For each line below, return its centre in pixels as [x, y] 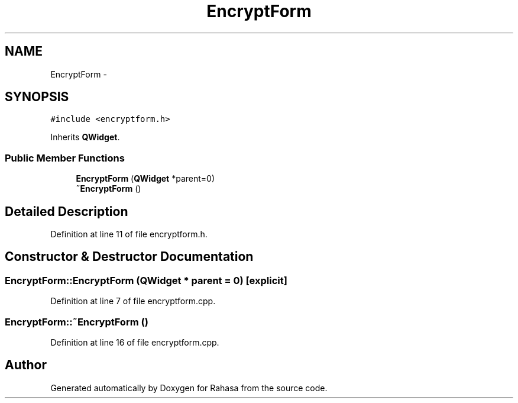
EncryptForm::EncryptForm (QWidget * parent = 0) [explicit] [146, 280]
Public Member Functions [65, 158]
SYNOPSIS [37, 97]
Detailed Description [67, 211]
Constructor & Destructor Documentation [129, 257]
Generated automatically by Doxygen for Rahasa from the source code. [189, 388]
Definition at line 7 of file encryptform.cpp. [133, 301]
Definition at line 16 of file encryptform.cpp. [135, 342]
